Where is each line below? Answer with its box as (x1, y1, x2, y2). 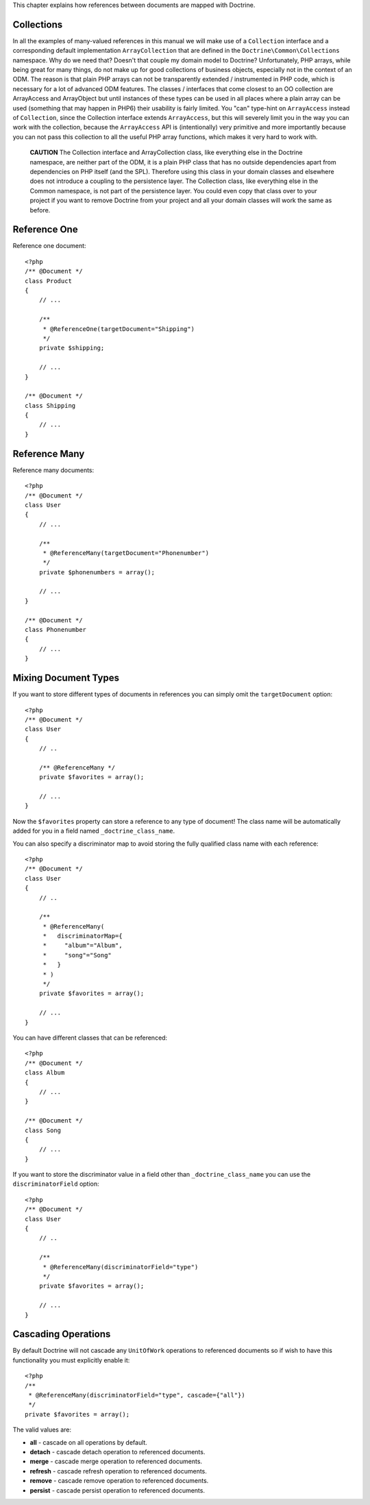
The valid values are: (12, 1426, 72, 1434)
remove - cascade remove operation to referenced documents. (29, 1477, 209, 1485)
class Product (25, 277, 72, 284)
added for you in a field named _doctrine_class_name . (12, 827, 175, 835)
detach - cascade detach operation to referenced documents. (29, 1447, 206, 1456)
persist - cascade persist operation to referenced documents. (29, 1486, 206, 1494)
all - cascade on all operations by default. (29, 1438, 147, 1446)
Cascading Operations (12, 1328, 111, 1340)
